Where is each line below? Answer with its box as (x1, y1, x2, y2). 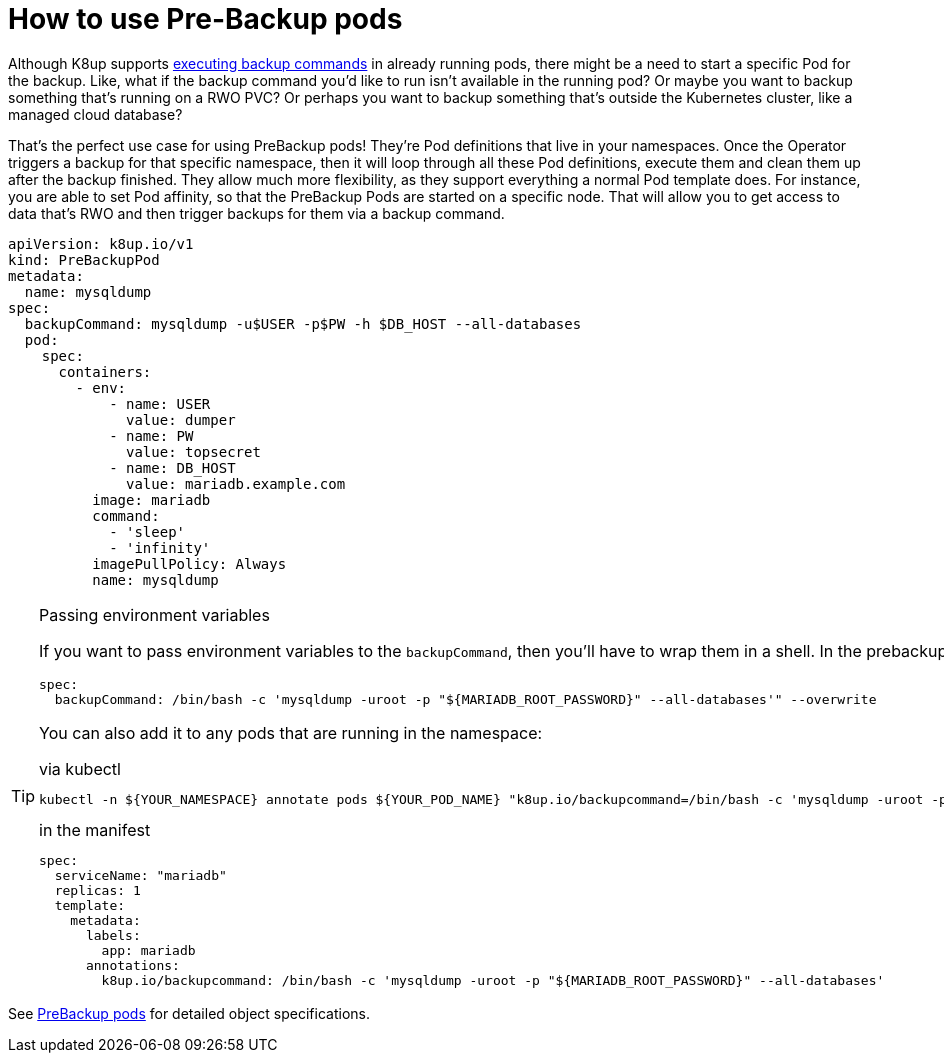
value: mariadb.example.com (126, 475, 346, 492)
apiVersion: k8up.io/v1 (8, 235, 194, 252)
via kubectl (39, 758, 121, 779)
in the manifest (39, 819, 151, 840)
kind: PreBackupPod (8, 251, 160, 268)
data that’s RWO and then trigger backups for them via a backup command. (8, 204, 505, 222)
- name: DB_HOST (109, 459, 236, 476)
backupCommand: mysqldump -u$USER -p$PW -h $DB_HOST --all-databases (24, 315, 582, 332)
